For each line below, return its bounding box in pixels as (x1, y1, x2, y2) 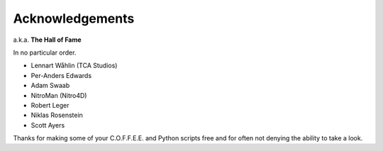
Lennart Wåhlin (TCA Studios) (30, 61, 118, 70)
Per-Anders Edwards (30, 71, 92, 79)
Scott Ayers (30, 121, 65, 129)
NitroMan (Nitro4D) (30, 91, 87, 99)
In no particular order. (13, 48, 77, 57)
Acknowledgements (13, 11, 135, 26)
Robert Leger (30, 101, 70, 109)
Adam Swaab (30, 82, 70, 90)
